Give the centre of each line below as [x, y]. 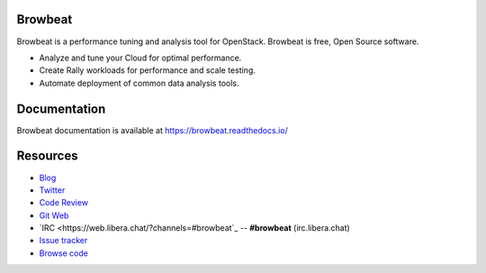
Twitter [52, 190]
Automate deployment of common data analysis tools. [139, 83]
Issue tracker [63, 241]
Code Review [64, 203]
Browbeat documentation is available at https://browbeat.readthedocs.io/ [152, 130]
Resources [47, 156]
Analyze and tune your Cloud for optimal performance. [140, 58]
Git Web [54, 215]
